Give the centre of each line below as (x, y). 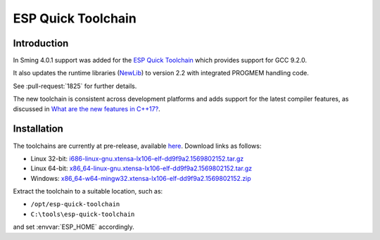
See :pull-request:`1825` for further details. (75, 86)
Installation (38, 129)
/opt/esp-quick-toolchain (75, 204)
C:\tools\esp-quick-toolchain (83, 214)
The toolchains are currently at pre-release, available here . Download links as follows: (137, 146)
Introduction (41, 43)
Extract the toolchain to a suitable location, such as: (88, 191)
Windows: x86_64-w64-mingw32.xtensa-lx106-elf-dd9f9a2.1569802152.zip (141, 178)
